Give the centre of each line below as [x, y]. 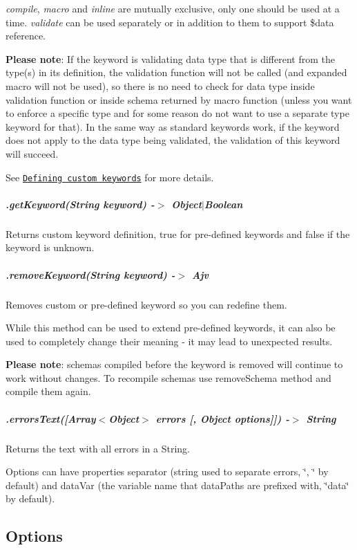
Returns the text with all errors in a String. [98, 448]
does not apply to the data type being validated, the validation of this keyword [173, 140]
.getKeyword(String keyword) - [80, 204]
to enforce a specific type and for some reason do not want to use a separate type [177, 113]
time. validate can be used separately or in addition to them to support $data [170, 22]
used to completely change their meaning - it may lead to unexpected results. [169, 341]
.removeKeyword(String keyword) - [90, 274]
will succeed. [32, 153]
